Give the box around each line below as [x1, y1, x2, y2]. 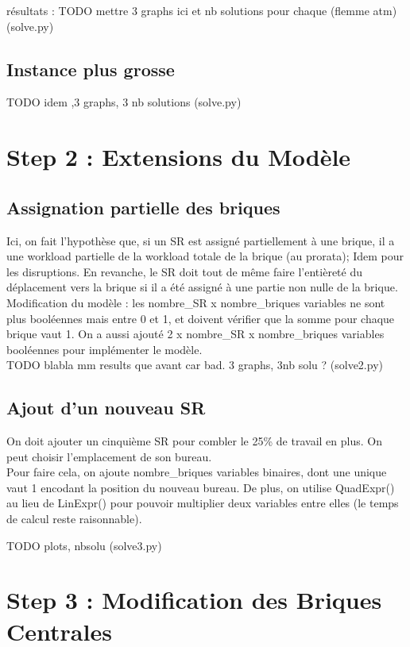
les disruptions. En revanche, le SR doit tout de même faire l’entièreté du [6, 263, 362, 279]
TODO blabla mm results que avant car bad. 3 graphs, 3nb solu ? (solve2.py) [6, 356, 383, 373]
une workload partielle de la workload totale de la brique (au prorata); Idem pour [6, 248, 404, 264]
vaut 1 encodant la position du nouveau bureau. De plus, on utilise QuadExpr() [6, 479, 395, 495]
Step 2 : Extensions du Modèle [6, 141, 351, 173]
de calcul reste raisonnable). [6, 510, 142, 527]
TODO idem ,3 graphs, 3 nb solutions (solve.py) [6, 94, 242, 110]
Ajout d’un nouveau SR [6, 395, 206, 420]
